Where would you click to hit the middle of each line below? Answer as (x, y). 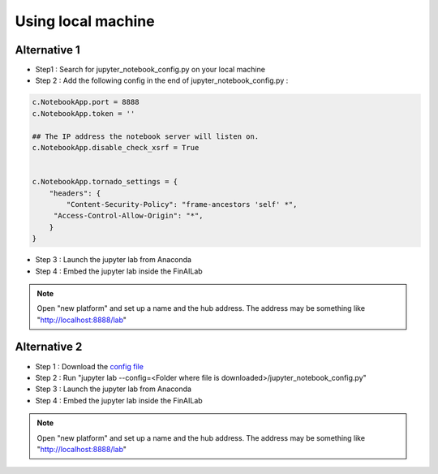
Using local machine (85, 21)
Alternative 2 (49, 347)
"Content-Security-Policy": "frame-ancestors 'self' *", (182, 204)
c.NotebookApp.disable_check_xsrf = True (116, 147)
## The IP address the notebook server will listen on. (146, 136)
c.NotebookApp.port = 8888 (86, 102)
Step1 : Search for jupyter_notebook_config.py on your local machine (150, 70)
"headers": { (75, 193)
